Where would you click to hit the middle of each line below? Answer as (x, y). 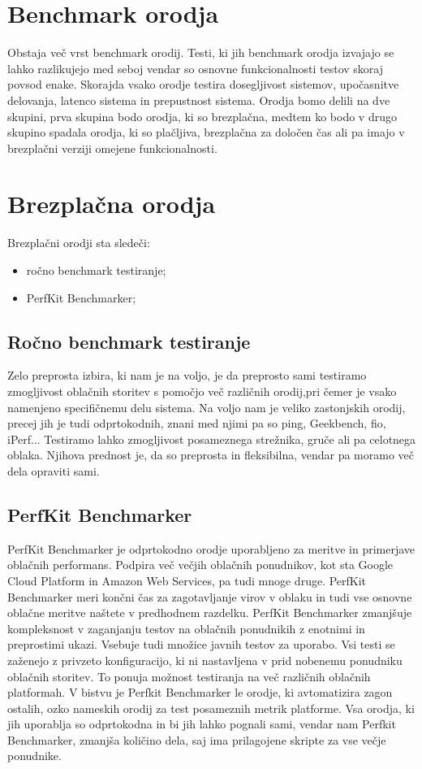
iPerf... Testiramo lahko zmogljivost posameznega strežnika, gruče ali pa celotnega (212, 439)
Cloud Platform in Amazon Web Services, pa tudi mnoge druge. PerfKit (187, 580)
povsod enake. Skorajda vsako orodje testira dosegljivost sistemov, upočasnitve (203, 84)
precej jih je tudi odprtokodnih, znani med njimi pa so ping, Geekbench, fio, (197, 423)
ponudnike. (34, 756)
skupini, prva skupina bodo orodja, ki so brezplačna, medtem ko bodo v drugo (202, 116)
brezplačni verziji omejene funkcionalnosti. (112, 148)
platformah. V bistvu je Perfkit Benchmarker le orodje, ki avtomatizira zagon (200, 692)
